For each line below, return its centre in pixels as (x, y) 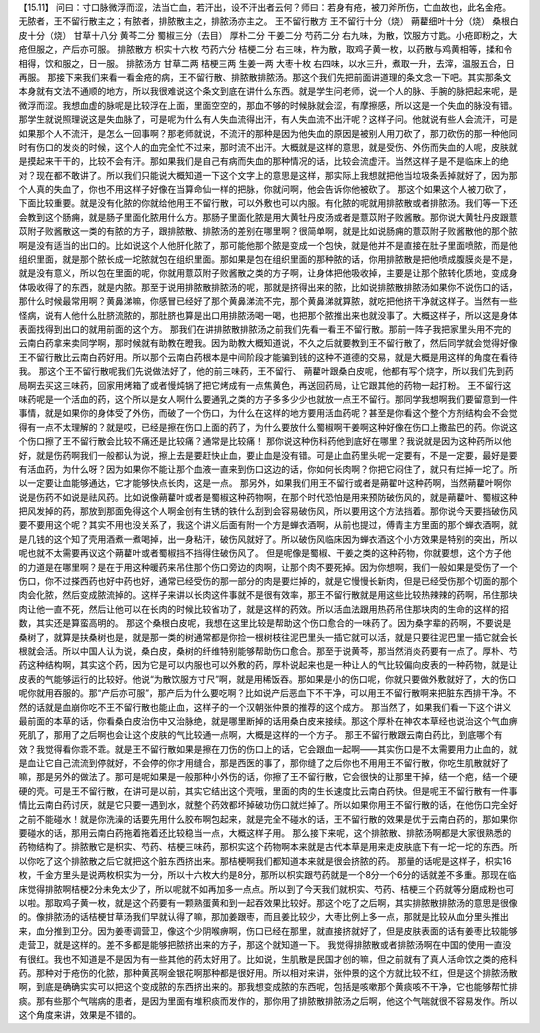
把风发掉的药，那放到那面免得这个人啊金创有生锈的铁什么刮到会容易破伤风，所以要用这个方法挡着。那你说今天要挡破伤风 (268, 511)
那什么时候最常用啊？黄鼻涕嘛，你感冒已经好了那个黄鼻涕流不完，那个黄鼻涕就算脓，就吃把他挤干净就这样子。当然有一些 (268, 301)
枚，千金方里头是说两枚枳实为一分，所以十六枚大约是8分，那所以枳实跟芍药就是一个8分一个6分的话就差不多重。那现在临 (267, 875)
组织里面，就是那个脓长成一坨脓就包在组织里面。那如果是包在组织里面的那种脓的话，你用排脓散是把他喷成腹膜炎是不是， (268, 259)
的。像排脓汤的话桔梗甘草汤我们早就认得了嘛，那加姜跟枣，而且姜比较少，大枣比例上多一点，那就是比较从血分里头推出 (263, 917)
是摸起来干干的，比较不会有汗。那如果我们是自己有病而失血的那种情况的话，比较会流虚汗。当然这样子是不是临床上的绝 (263, 161)
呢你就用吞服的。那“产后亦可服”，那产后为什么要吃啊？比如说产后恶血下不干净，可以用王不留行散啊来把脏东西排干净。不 (267, 693)
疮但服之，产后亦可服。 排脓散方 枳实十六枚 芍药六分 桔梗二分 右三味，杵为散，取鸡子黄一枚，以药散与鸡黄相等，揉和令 (265, 49)
